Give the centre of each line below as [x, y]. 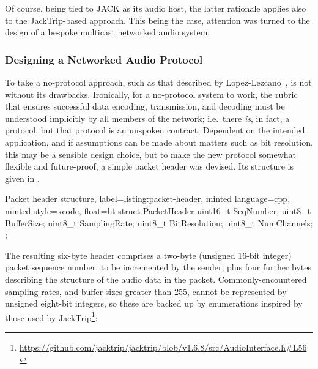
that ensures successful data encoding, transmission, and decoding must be [145, 106]
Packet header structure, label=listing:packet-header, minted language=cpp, [148, 199]
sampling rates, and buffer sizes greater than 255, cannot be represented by [146, 291]
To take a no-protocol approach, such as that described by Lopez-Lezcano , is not [158, 82]
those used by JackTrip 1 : [51, 316]
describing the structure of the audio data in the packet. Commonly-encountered [156, 279]
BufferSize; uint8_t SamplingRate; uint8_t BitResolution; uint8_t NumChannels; [159, 222]
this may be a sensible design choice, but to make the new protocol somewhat [150, 154]
